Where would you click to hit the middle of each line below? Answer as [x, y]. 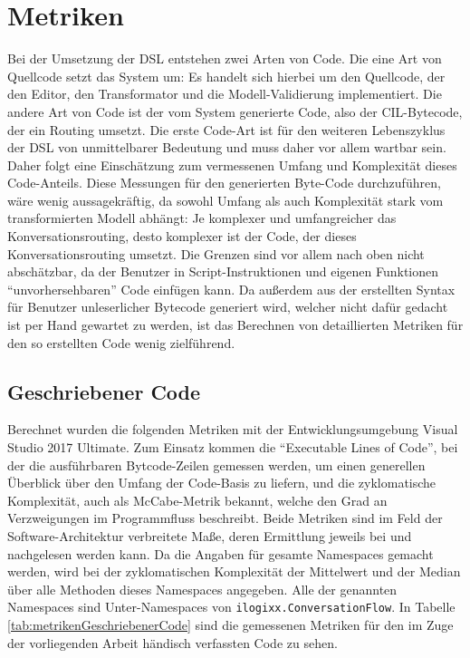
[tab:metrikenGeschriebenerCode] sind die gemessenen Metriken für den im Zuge [230, 625]
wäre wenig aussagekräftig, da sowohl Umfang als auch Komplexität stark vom [225, 200]
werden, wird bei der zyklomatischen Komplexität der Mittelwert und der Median [234, 571]
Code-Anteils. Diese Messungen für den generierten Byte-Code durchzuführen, [224, 183]
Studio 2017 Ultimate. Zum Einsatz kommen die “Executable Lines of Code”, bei [233, 447]
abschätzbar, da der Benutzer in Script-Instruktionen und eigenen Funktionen [223, 271]
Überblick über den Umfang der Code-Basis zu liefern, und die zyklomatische [222, 483]
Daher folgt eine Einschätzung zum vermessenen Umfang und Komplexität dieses [232, 164]
